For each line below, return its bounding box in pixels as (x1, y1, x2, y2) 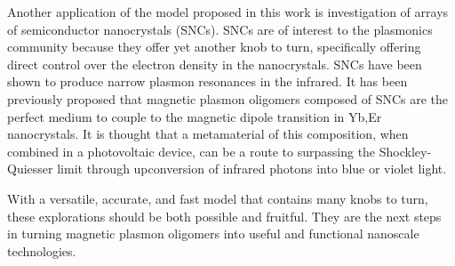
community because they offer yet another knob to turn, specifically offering (7, 37, 421, 56)
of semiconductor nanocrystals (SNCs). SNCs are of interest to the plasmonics (7, 20, 433, 38)
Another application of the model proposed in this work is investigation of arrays (7, 3, 449, 20)
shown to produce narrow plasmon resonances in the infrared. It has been (7, 72, 408, 91)
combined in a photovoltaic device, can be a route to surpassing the (7, 141, 376, 160)
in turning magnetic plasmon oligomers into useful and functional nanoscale (7, 224, 419, 243)
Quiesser (7, 159, 53, 178)
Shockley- (379, 141, 432, 160)
